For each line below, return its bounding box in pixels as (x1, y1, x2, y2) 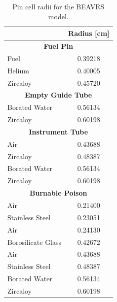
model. (48, 11, 69, 21)
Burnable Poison (30, 188, 87, 198)
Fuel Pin (43, 41, 73, 51)
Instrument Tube (29, 126, 88, 136)
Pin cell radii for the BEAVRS (12, 1, 105, 11)
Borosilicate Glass (7, 236, 62, 247)
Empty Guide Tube (25, 90, 92, 100)
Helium (7, 65, 29, 75)
